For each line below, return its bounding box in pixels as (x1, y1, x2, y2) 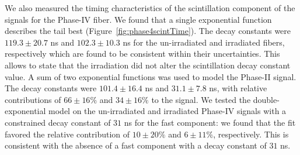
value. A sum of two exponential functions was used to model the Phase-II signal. (5, 70, 296, 82)
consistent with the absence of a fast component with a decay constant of (5, 139, 267, 151)
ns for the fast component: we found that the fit (124, 116, 296, 128)
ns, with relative (209, 82, 267, 94)
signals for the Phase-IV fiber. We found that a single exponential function (5, 13, 272, 25)
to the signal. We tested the (151, 93, 251, 105)
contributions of (5, 93, 61, 105)
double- (253, 93, 280, 105)
